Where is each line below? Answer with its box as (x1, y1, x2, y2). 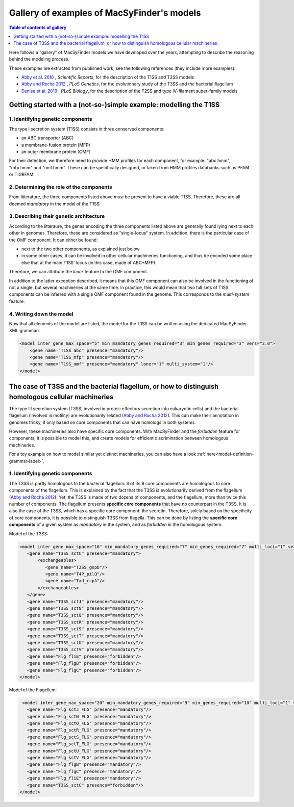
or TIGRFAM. (9, 172, 35, 178)
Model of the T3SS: (9, 530, 49, 537)
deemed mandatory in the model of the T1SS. (9, 201, 101, 207)
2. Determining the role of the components (9, 183, 112, 190)
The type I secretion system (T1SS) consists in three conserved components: (9, 126, 165, 132)
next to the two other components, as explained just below (21, 246, 140, 252)
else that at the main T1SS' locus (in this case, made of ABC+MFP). (21, 260, 157, 265)
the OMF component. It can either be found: (9, 237, 98, 243)
